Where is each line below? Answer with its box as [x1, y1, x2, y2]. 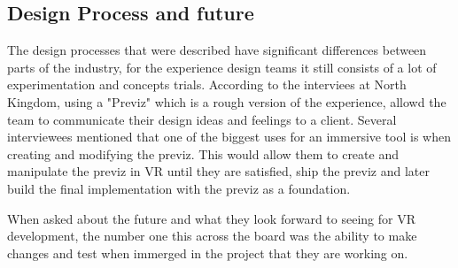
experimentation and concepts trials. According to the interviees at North [7, 75, 407, 94]
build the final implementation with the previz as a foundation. [7, 179, 351, 197]
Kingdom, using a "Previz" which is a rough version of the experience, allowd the [7, 92, 446, 111]
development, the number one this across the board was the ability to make [7, 226, 417, 245]
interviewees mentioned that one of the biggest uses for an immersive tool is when [7, 127, 452, 146]
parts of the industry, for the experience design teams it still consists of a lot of [7, 57, 437, 76]
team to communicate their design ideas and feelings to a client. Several [7, 110, 397, 128]
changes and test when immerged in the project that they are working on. [7, 243, 408, 262]
